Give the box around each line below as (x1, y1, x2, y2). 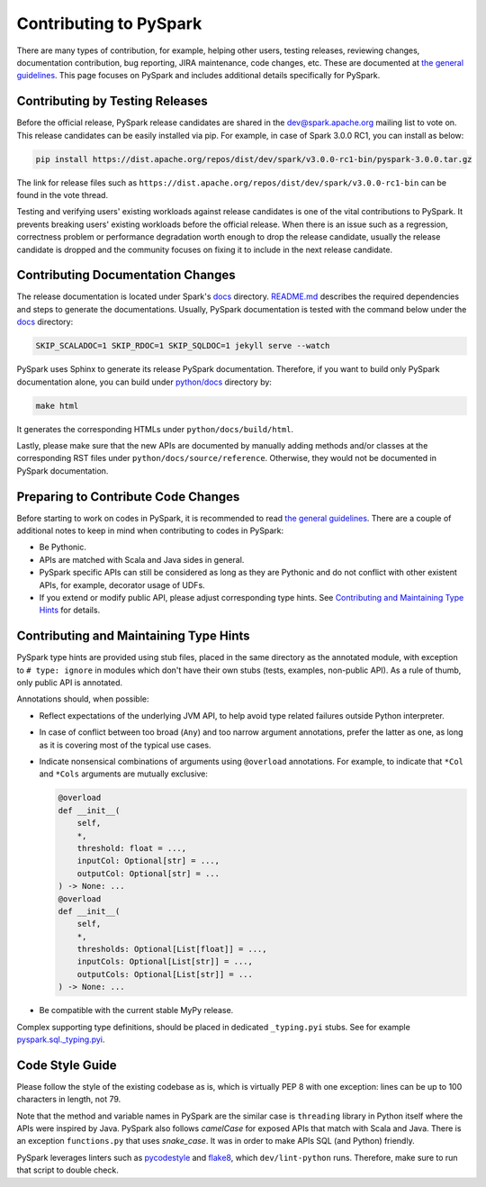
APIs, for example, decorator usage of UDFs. (39, 579, 206, 590)
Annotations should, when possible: (16, 693, 149, 704)
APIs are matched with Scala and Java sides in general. (39, 554, 245, 565)
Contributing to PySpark (16, 14, 202, 33)
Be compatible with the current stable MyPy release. (39, 1005, 234, 1016)
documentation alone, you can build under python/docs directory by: (16, 376, 272, 387)
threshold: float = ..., (76, 843, 187, 853)
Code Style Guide (16, 1057, 117, 1073)
